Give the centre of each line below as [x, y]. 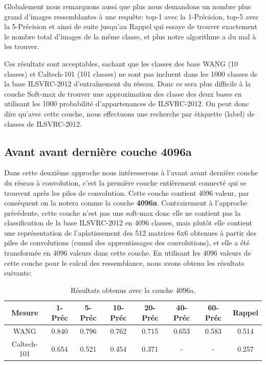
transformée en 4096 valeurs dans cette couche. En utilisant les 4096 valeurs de [128, 253]
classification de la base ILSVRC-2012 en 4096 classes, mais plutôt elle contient [128, 223]
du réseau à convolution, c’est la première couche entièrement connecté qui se [125, 182]
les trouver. [22, 46]
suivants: [18, 273]
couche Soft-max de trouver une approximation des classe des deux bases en [123, 93]
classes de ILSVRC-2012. [43, 123]
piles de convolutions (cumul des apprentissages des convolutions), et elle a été [127, 243]
